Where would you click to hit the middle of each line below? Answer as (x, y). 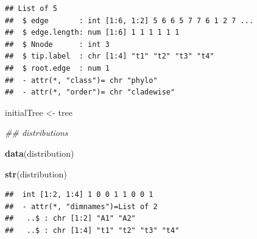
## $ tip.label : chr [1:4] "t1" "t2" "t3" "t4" (110, 56)
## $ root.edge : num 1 (57, 68)
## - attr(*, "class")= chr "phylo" (81, 80)
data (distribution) (40, 153)
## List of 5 (31, 9)
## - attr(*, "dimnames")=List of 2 (81, 206)
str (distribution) (36, 173)
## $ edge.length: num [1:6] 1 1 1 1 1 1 (92, 33)
